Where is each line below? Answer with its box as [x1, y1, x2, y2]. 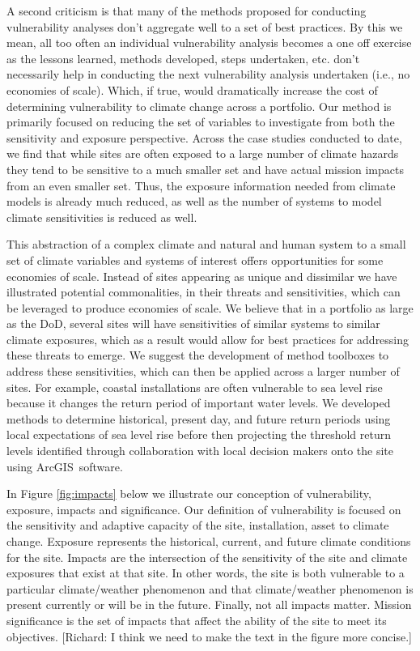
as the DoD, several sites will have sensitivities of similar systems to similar [6, 315, 380, 332]
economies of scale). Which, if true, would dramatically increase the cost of [6, 81, 378, 98]
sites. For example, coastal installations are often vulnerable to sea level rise [6, 378, 383, 395]
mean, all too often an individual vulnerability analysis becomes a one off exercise [6, 34, 412, 51]
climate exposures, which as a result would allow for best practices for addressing [6, 330, 409, 347]
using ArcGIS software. [6, 457, 123, 474]
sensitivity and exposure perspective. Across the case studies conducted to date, [6, 129, 402, 146]
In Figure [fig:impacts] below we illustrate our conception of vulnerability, [6, 485, 371, 502]
